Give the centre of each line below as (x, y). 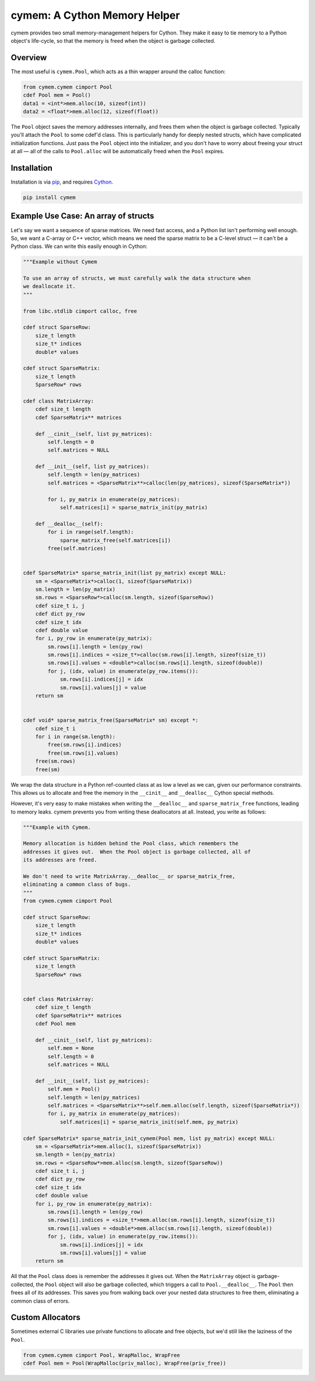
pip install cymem (49, 198)
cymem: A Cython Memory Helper (95, 15)
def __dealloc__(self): (69, 524)
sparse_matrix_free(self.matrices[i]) (116, 540)
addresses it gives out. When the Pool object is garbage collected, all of (137, 852)
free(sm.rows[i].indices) (85, 745)
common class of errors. (40, 1301)
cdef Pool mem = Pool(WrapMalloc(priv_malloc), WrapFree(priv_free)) (125, 1363)
